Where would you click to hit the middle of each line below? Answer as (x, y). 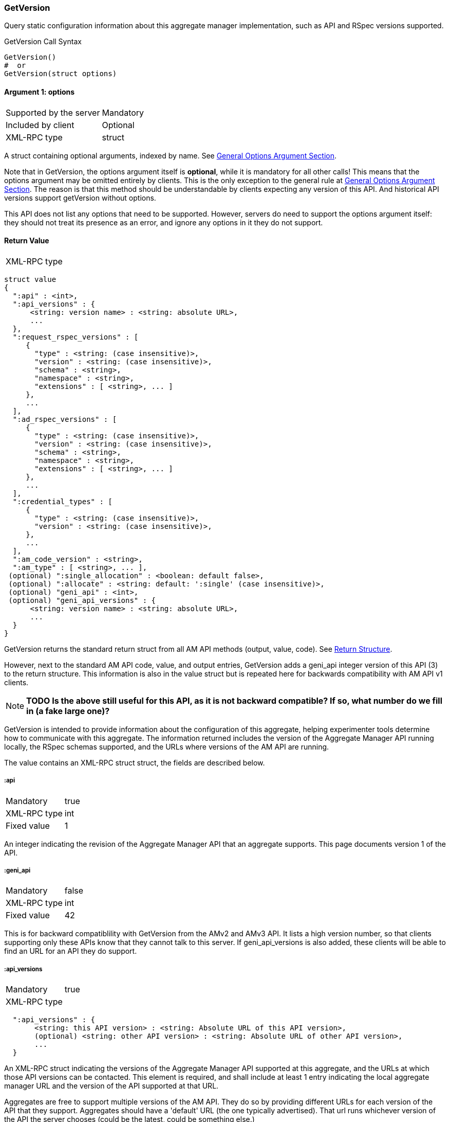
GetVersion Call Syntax (43, 42)
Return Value (27, 241)
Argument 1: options (40, 92)
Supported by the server (53, 112)
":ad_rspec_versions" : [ (65, 419)
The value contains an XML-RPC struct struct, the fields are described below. (135, 762)
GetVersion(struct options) (61, 74)
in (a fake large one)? (68, 711)
